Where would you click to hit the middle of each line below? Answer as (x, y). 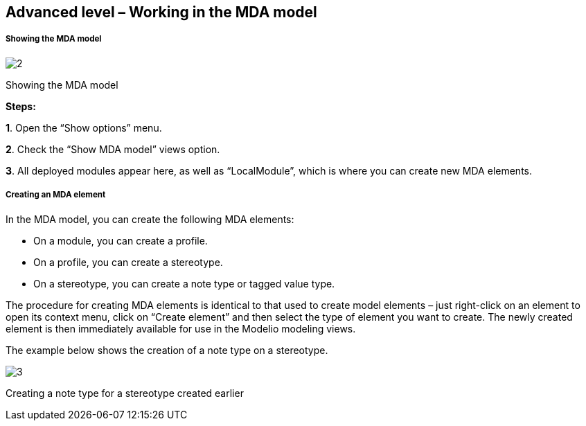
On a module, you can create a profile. (121, 240)
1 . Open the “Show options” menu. (84, 127)
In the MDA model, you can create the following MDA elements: (150, 219)
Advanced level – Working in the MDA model (161, 12)
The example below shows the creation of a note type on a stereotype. (167, 350)
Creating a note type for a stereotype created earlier (125, 393)
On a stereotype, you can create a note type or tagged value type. (184, 283)
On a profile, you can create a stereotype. (128, 262)
